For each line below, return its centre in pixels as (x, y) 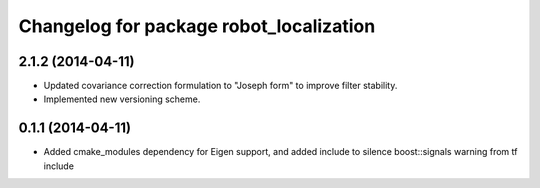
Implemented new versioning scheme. (122, 99)
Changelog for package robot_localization (197, 26)
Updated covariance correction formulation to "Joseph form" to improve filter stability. (220, 86)
